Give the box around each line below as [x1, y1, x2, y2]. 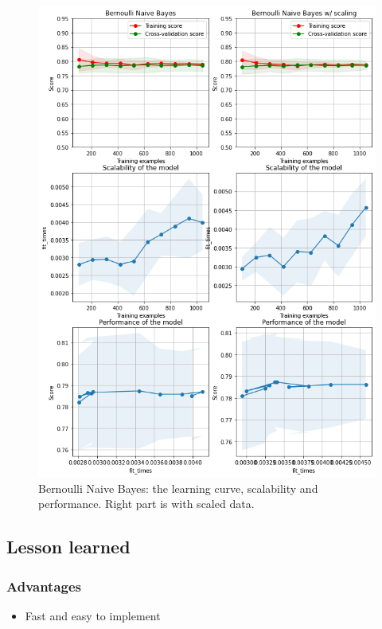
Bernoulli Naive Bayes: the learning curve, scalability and [38, 479, 318, 496]
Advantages [6, 576, 82, 596]
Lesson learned [6, 534, 131, 559]
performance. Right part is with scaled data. [38, 495, 255, 512]
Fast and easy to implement [25, 607, 161, 623]
